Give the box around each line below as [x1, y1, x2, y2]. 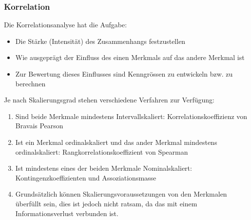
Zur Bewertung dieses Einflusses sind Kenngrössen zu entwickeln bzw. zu [15, 69, 233, 79]
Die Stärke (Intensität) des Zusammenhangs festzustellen [15, 36, 186, 46]
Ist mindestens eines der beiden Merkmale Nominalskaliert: [15, 163, 192, 173]
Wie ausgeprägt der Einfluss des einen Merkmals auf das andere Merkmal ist [15, 52, 245, 62]
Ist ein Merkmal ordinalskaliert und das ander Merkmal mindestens [15, 137, 217, 147]
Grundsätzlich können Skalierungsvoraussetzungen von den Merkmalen [15, 189, 227, 199]
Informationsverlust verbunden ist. [15, 208, 118, 218]
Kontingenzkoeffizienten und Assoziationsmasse [15, 172, 156, 182]
